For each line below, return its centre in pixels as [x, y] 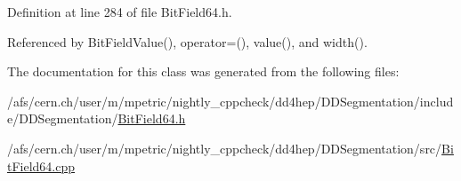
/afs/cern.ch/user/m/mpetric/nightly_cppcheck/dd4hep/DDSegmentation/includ [230, 101]
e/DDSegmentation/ [63, 118]
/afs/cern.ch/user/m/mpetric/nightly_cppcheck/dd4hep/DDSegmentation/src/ [225, 148]
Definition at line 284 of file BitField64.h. [120, 12]
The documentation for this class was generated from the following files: [203, 71]
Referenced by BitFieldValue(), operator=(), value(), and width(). [187, 41]
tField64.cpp [41, 165]
